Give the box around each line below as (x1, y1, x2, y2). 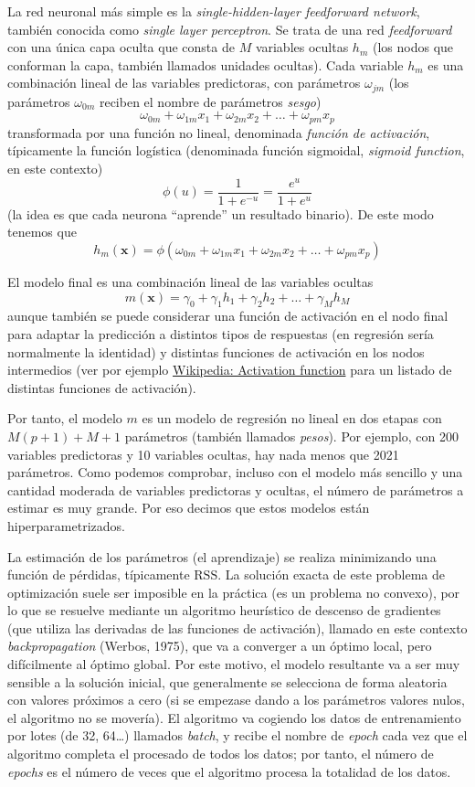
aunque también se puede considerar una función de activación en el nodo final (7, 306, 449, 325)
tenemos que (7, 222, 77, 241)
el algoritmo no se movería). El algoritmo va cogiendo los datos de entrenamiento (7, 707, 461, 727)
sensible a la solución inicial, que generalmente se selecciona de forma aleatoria (7, 672, 448, 691)
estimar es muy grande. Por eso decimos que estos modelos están (7, 498, 370, 517)
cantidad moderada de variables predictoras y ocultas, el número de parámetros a (7, 480, 464, 499)
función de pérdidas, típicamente (7, 565, 190, 584)
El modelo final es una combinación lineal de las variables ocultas (7, 271, 374, 291)
